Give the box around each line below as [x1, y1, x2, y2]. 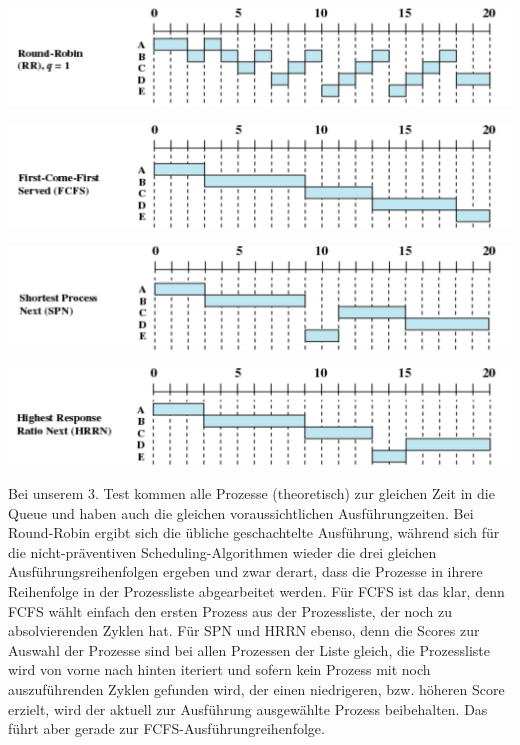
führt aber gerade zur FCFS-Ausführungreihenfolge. [8, 718, 325, 739]
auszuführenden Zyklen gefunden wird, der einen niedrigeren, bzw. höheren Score [8, 678, 505, 699]
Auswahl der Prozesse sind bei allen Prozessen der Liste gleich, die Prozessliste [8, 639, 490, 660]
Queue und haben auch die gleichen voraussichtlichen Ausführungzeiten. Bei [8, 502, 474, 523]
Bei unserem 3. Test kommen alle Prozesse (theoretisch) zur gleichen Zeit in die [8, 482, 495, 503]
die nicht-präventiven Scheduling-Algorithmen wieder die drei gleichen [8, 541, 437, 562]
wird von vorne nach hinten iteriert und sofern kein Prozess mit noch [8, 659, 431, 680]
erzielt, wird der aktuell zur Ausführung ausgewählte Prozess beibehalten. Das [8, 698, 488, 719]
